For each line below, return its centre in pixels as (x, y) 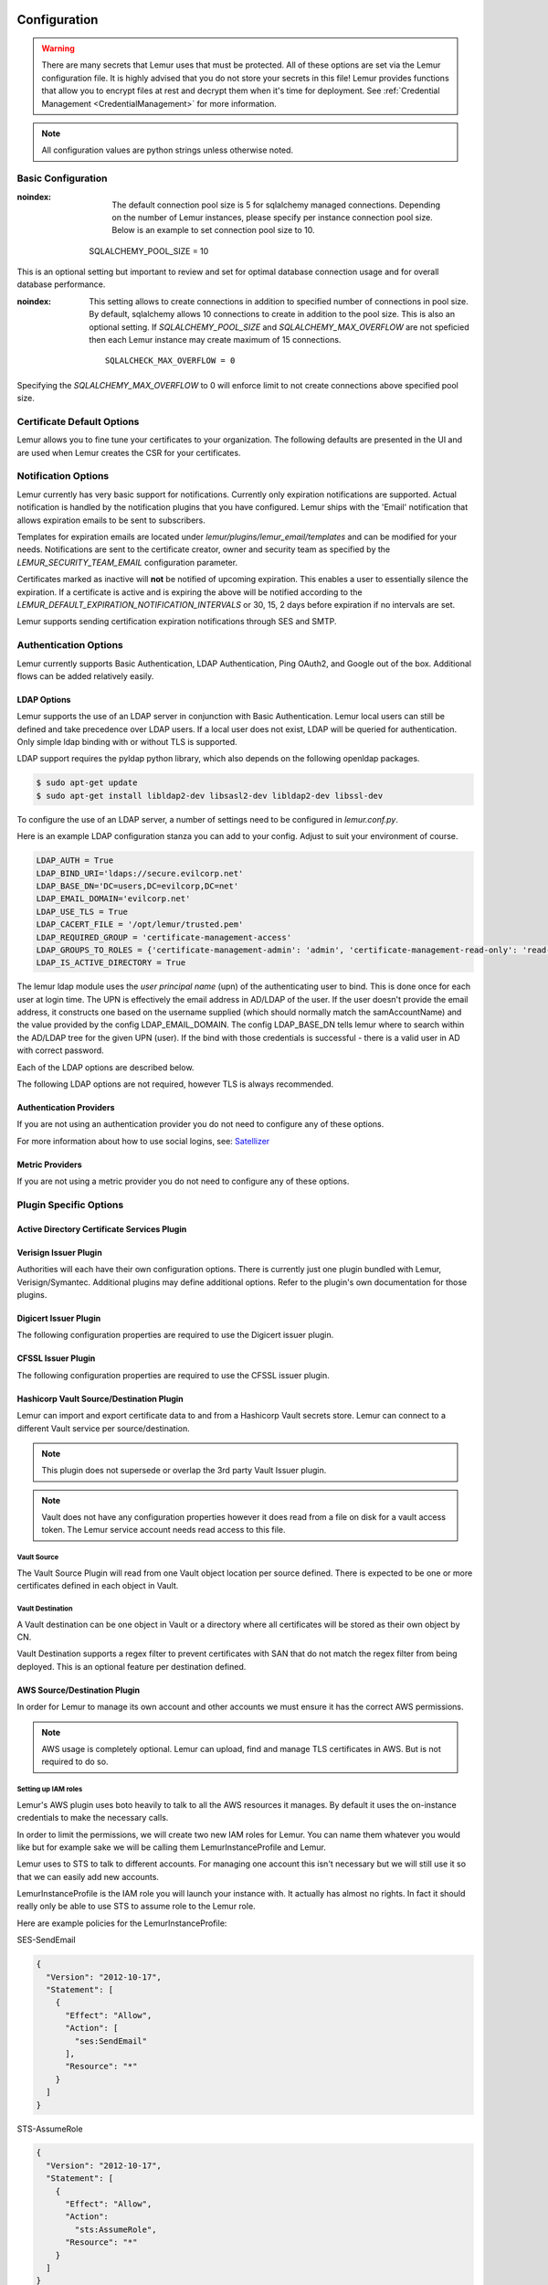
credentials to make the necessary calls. (93, 1818)
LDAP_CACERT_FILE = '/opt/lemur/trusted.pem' (140, 925)
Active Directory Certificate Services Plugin (102, 1228)
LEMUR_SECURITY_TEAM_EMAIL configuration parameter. (127, 562)
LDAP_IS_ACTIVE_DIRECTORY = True (111, 963)
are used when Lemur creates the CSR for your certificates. (129, 452)
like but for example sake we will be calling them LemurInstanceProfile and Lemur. (171, 1847)
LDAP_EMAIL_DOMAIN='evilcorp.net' (113, 899)
